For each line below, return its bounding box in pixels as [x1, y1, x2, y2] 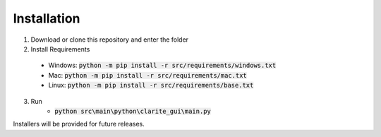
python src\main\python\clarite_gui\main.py [54, 107, 212, 115]
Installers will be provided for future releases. [13, 120, 145, 129]
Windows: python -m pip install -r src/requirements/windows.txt [48, 61, 277, 70]
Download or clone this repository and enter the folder [30, 35, 189, 44]
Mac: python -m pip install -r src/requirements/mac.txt [48, 71, 247, 79]
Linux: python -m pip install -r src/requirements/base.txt [48, 81, 254, 90]
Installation [13, 11, 80, 26]
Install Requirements [30, 44, 90, 53]
